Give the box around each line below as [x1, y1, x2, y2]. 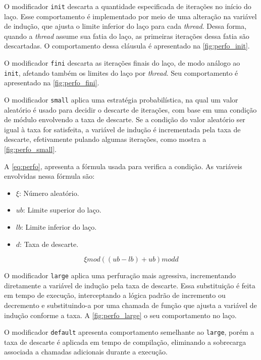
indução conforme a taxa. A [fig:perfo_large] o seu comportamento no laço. [4, 310, 237, 320]
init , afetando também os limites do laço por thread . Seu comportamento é [4, 67, 238, 78]
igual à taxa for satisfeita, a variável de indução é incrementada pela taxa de [4, 124, 241, 134]
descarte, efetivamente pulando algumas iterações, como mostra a [4, 134, 206, 144]
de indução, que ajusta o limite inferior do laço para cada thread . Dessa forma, [4, 21, 247, 31]
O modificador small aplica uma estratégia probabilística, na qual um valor [4, 94, 238, 105]
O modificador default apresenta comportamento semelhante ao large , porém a [4, 327, 254, 337]
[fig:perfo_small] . [4, 143, 57, 154]
